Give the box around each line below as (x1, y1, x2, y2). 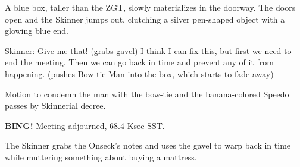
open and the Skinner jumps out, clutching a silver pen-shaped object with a (5, 12, 285, 25)
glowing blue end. (5, 24, 68, 37)
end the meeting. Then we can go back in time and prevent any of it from (5, 56, 274, 68)
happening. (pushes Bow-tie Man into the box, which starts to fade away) (5, 67, 274, 80)
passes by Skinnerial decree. (5, 99, 106, 112)
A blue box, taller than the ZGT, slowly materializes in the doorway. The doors (5, 1, 296, 13)
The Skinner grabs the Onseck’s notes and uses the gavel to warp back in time (5, 139, 291, 152)
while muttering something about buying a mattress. (5, 150, 197, 163)
